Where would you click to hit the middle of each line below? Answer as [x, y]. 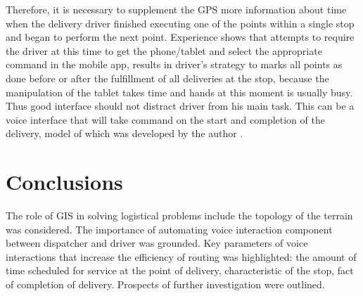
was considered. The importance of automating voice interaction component [169, 229]
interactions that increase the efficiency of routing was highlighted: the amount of [181, 256]
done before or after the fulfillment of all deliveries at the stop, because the [167, 78]
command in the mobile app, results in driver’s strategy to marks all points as [174, 64]
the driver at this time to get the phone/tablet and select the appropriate [164, 50]
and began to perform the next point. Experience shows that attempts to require [180, 37]
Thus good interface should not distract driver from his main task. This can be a [180, 106]
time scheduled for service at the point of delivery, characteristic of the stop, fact [180, 270]
